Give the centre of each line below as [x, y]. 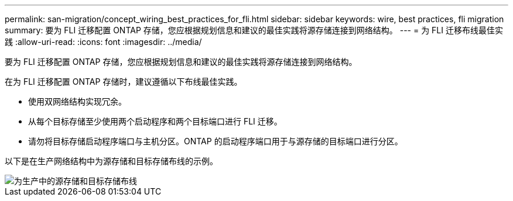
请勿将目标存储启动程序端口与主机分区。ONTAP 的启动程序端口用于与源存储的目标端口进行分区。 [216, 141]
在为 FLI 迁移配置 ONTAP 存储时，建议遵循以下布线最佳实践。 [124, 82]
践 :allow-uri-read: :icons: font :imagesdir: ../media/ [103, 42]
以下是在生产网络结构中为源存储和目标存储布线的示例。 [111, 161]
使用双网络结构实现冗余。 [77, 101]
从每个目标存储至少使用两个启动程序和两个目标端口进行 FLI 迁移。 [155, 121]
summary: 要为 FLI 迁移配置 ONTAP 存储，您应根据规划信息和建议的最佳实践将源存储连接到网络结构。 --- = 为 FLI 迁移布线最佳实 [254, 30]
